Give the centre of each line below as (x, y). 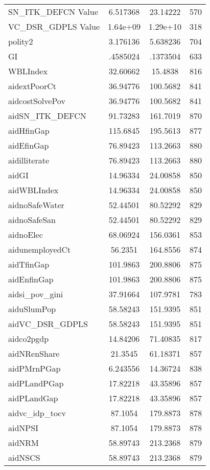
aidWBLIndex (33, 190)
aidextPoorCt (32, 86)
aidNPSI (23, 428)
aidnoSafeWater (36, 205)
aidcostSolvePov (37, 101)
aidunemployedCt (40, 249)
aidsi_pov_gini (36, 294)
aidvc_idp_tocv (37, 413)
